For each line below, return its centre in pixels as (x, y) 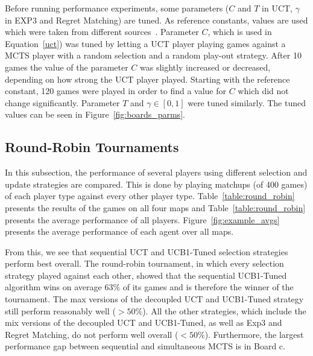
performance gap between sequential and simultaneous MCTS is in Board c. (145, 346)
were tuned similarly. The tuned (247, 102)
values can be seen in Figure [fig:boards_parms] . (95, 114)
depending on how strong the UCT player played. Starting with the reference (147, 79)
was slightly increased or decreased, (205, 67)
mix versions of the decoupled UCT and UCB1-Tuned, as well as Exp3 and (144, 323)
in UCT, (277, 8)
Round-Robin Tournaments (92, 147)
